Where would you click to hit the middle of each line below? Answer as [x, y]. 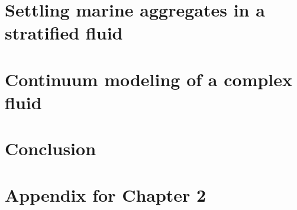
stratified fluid [64, 33]
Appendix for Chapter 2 [106, 194]
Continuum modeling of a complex [149, 79]
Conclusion [51, 148]
